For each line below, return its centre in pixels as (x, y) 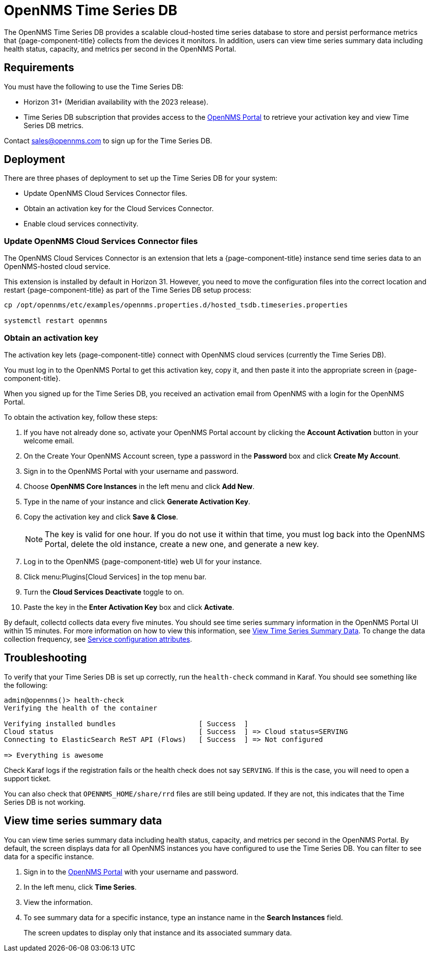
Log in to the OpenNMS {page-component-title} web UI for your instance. (143, 561)
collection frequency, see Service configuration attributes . (98, 639)
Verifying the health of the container (81, 708)
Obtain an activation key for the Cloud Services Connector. (119, 209)
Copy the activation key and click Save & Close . (101, 517)
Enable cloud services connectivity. (81, 224)
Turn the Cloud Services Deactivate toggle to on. (104, 592)
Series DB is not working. (45, 802)
